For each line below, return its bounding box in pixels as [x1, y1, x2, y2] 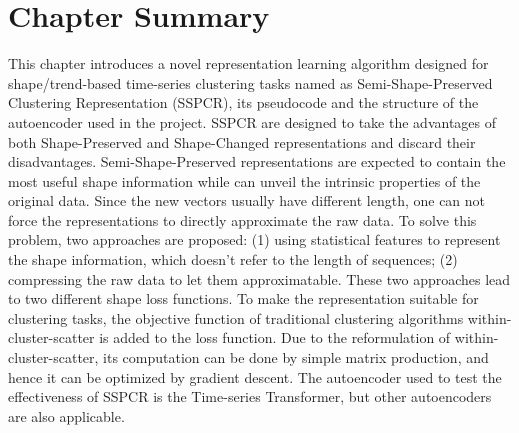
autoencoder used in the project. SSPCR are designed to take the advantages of [8, 111, 497, 132]
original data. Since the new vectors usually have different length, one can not [8, 190, 486, 211]
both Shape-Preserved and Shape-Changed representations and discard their [8, 131, 476, 152]
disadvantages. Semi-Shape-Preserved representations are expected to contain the [8, 151, 506, 172]
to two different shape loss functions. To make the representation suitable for [8, 288, 479, 309]
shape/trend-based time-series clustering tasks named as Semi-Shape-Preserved [8, 72, 493, 93]
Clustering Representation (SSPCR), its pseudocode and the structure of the [8, 92, 479, 113]
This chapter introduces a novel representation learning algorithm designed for [8, 53, 489, 74]
